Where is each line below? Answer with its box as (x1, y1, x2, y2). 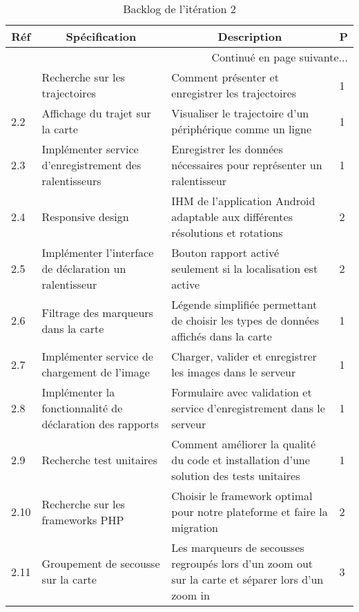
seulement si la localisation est (171, 260, 318, 276)
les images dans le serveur (171, 364, 296, 380)
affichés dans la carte (171, 328, 272, 344)
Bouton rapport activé (171, 245, 280, 260)
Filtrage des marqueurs (41, 304, 153, 321)
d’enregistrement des (41, 157, 142, 173)
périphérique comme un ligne (171, 121, 312, 137)
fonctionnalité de (41, 400, 123, 416)
